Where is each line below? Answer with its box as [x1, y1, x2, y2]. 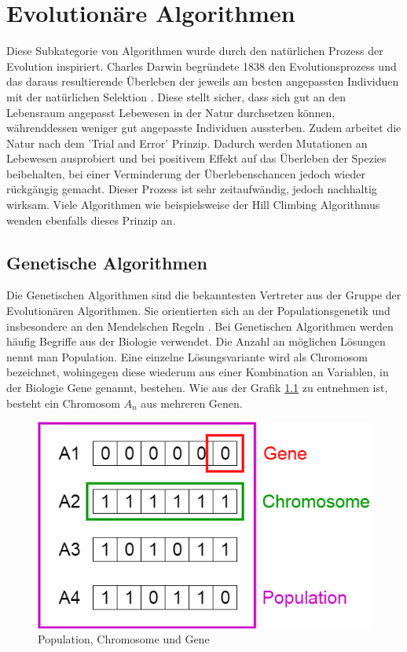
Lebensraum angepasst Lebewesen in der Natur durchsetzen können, [6, 104, 335, 120]
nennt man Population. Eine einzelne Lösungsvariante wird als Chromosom [6, 348, 368, 364]
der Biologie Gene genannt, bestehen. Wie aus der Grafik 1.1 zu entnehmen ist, [6, 379, 388, 396]
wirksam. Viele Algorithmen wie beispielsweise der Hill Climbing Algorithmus [6, 196, 380, 213]
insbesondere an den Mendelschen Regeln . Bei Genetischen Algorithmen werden [6, 317, 394, 334]
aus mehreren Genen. [141, 394, 243, 411]
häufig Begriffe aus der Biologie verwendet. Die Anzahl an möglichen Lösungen [6, 333, 386, 350]
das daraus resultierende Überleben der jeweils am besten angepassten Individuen [6, 73, 399, 90]
